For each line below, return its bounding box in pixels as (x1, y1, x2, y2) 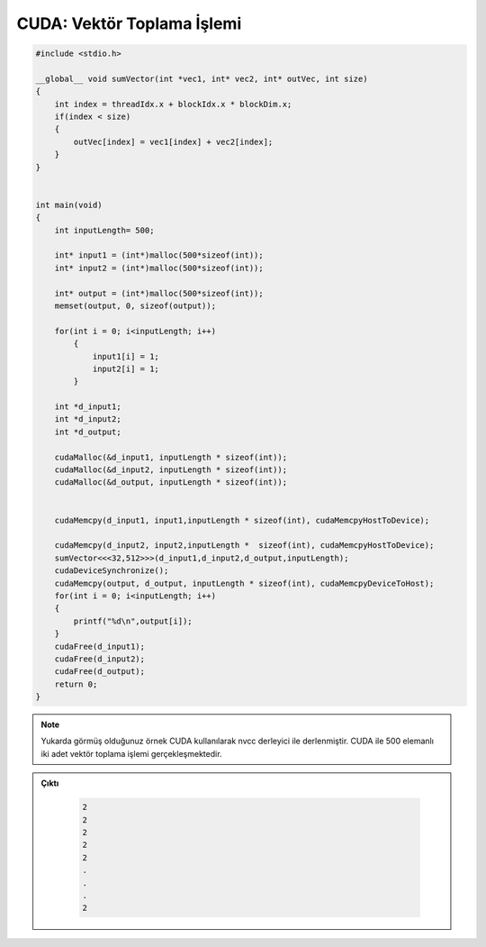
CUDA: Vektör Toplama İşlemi (16, 14, 242, 33)
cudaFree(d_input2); (54, 653, 146, 664)
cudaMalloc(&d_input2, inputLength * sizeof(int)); (54, 465, 288, 475)
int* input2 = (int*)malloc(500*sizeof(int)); (54, 262, 265, 273)
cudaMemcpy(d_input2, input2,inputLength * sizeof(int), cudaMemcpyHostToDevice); (54, 541, 435, 551)
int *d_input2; (54, 414, 121, 424)
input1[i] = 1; (92, 351, 159, 361)
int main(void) (35, 199, 103, 210)
